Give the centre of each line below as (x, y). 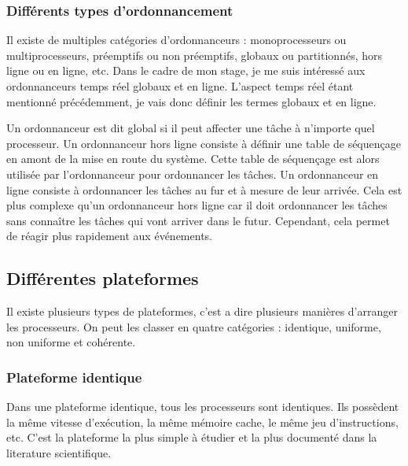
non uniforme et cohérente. (71, 342)
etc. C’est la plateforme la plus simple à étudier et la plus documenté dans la (192, 437)
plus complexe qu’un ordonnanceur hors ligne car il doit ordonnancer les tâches (197, 205)
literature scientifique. (59, 452)
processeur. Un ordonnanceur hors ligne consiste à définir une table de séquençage (204, 143)
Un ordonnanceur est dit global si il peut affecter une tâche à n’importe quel (191, 128)
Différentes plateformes (103, 278)
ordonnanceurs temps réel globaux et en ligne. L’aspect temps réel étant (180, 86)
